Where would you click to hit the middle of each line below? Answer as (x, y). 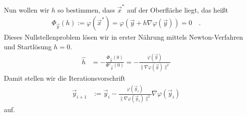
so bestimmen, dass (86, 9)
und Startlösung (28, 46)
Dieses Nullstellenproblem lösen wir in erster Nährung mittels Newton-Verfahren (123, 37)
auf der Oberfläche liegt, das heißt (177, 9)
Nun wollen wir (27, 9)
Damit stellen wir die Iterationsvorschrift (65, 78)
